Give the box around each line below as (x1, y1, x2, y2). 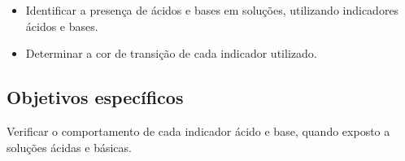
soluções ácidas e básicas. (7, 138, 132, 155)
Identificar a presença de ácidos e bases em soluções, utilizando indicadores (25, 2, 399, 18)
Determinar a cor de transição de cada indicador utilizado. (25, 45, 317, 62)
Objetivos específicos (7, 85, 184, 110)
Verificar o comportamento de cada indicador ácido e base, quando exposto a (7, 122, 390, 139)
